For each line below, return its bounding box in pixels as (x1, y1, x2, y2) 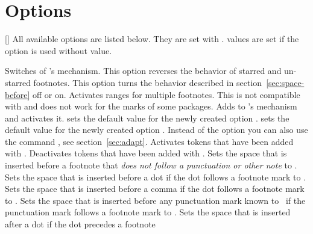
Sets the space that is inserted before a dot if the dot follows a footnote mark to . (5, 170, 306, 183)
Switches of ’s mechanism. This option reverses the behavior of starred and (5, 64, 282, 77)
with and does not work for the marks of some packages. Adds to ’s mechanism (5, 100, 297, 112)
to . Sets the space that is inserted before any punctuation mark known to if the (5, 194, 306, 206)
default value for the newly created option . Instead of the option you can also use (5, 123, 308, 136)
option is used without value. (5, 44, 112, 57)
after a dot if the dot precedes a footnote (5, 218, 156, 230)
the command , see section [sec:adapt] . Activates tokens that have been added (5, 135, 294, 147)
